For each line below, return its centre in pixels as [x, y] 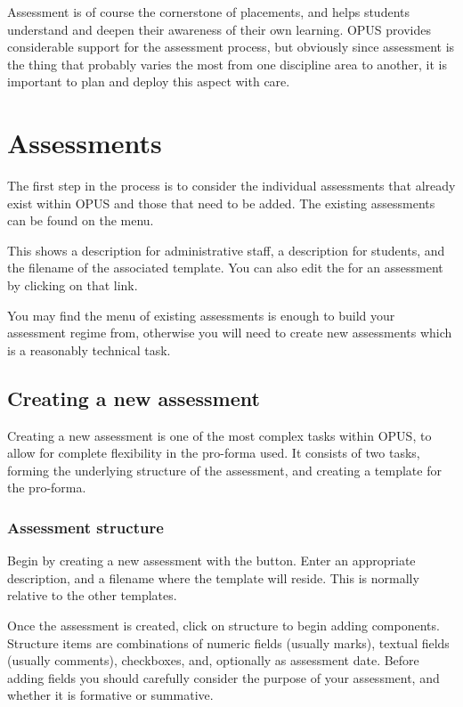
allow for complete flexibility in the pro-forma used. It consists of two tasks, [214, 453]
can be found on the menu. [81, 220]
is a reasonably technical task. [89, 349]
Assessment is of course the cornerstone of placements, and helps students [209, 12]
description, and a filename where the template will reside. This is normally [213, 577]
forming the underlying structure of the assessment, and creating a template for [224, 470]
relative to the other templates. [92, 595]
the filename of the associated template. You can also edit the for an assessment [225, 268]
